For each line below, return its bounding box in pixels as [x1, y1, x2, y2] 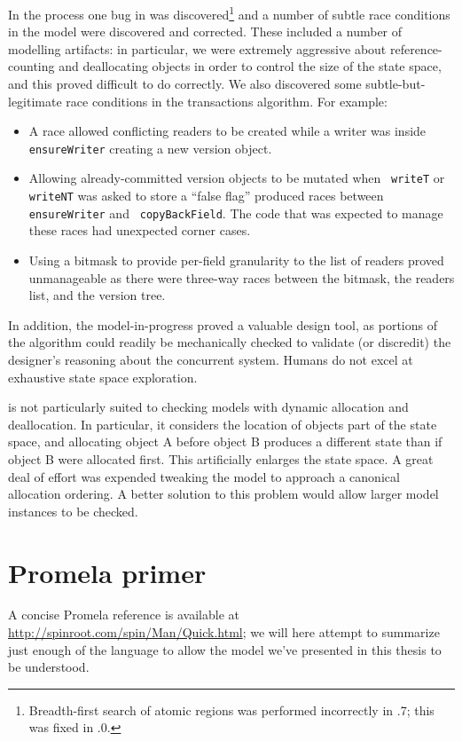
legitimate [8, 91, 62, 110]
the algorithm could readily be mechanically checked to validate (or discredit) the [8, 333, 451, 351]
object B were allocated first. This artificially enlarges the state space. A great [8, 449, 434, 468]
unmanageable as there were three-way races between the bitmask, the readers [28, 268, 455, 287]
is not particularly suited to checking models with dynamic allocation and [8, 398, 409, 416]
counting [8, 57, 55, 75]
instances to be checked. [8, 501, 138, 520]
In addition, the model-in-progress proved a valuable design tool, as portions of [8, 315, 437, 334]
